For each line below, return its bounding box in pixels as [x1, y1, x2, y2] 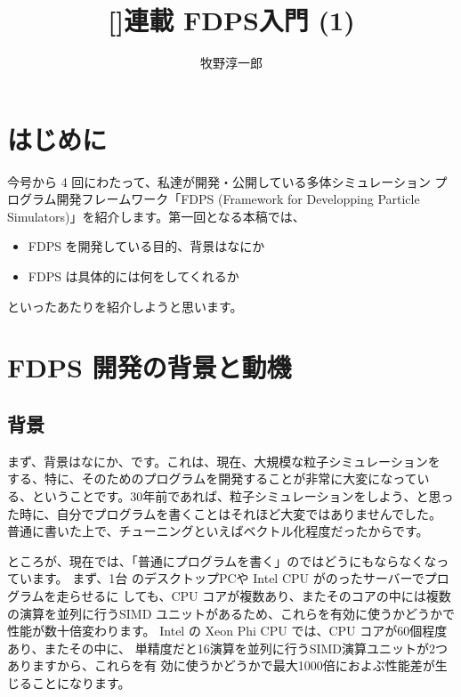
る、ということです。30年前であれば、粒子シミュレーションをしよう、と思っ [7, 486, 454, 505]
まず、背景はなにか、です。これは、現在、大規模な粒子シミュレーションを [7, 451, 441, 470]
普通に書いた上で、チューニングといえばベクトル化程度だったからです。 [7, 522, 429, 540]
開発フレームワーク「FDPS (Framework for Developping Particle [56, 190, 420, 208]
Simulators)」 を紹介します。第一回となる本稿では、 [7, 207, 305, 225]
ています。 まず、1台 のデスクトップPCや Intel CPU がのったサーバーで [7, 569, 425, 588]
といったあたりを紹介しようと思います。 [7, 296, 243, 315]
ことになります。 [31, 673, 131, 692]
